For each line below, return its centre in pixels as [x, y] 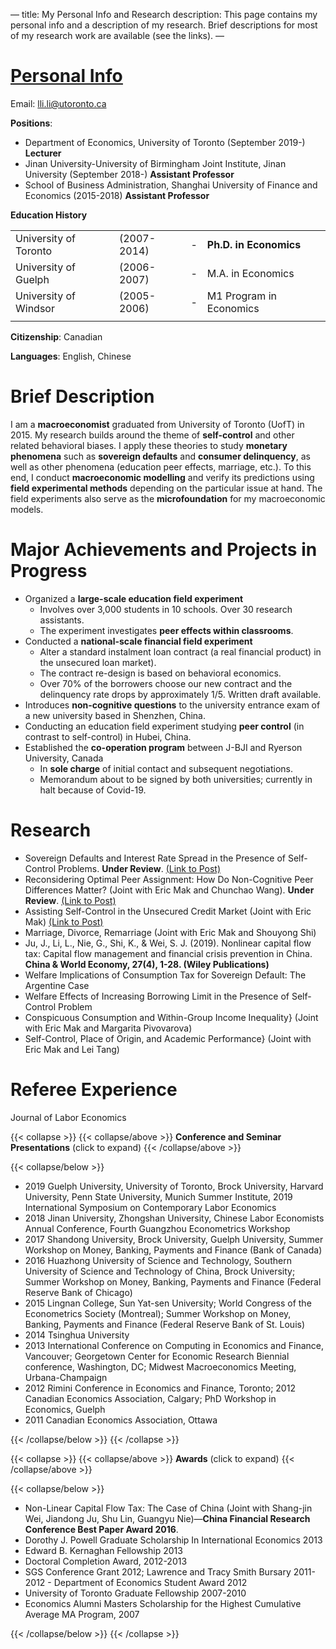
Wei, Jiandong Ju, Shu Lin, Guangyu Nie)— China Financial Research [167, 1518]
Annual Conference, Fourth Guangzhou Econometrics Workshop [157, 1228]
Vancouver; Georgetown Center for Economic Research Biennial [157, 1356]
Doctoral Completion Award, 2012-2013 [106, 1561]
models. [27, 509]
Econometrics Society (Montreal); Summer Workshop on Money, [158, 1313]
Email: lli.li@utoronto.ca [58, 103]
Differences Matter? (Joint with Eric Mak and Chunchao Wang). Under [169, 890]
